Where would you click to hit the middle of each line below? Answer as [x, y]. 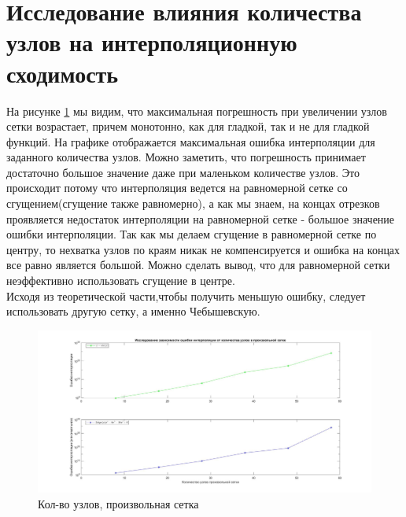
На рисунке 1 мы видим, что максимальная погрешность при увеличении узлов [197, 111]
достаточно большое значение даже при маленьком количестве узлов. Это [183, 172]
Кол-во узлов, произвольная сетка [118, 504]
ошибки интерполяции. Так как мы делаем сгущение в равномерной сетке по [192, 234]
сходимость [63, 73]
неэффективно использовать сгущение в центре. [121, 281]
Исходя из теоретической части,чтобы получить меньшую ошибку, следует [186, 295]
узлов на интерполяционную [152, 42]
